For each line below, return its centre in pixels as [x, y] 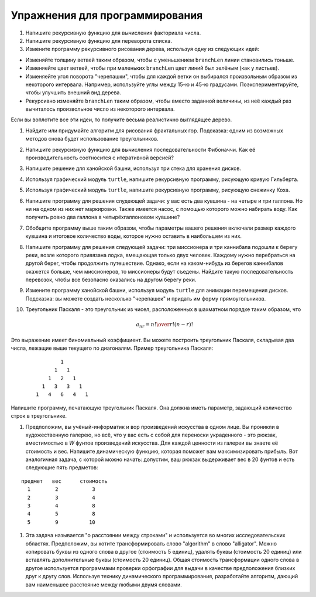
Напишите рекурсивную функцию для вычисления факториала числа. [113, 33]
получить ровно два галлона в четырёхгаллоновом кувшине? [103, 217]
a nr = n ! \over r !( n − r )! [164, 325]
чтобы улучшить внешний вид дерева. [73, 93]
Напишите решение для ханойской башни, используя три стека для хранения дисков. [133, 168]
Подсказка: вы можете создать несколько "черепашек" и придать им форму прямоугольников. [146, 298]
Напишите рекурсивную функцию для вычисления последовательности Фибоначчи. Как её [140, 149]
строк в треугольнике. [39, 416]
